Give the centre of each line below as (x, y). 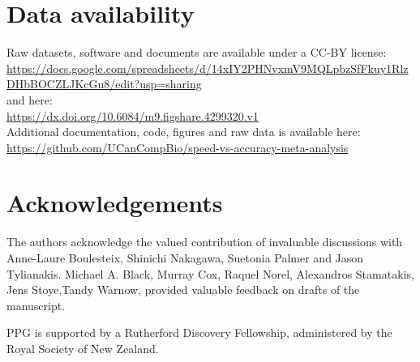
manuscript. (36, 305)
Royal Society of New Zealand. (83, 348)
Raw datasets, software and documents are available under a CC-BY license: (197, 52)
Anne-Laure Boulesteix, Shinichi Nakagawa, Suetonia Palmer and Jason (185, 258)
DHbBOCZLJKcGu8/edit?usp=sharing (104, 84)
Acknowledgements (115, 203)
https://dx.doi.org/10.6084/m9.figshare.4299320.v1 (133, 115)
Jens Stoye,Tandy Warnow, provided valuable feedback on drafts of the (183, 290)
